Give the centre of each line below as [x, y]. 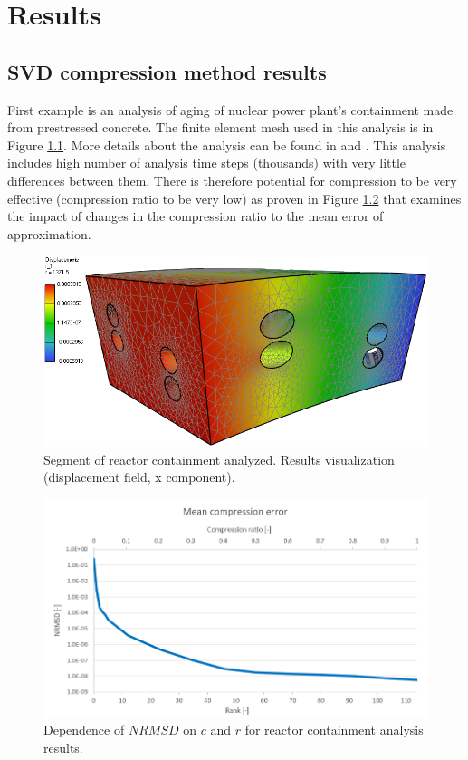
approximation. [49, 233]
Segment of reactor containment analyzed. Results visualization [219, 459]
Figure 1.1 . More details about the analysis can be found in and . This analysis [227, 144]
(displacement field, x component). [139, 477]
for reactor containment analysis [334, 730]
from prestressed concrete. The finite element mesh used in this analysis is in [220, 127]
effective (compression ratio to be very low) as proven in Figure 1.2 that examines [234, 198]
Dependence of [84, 730]
